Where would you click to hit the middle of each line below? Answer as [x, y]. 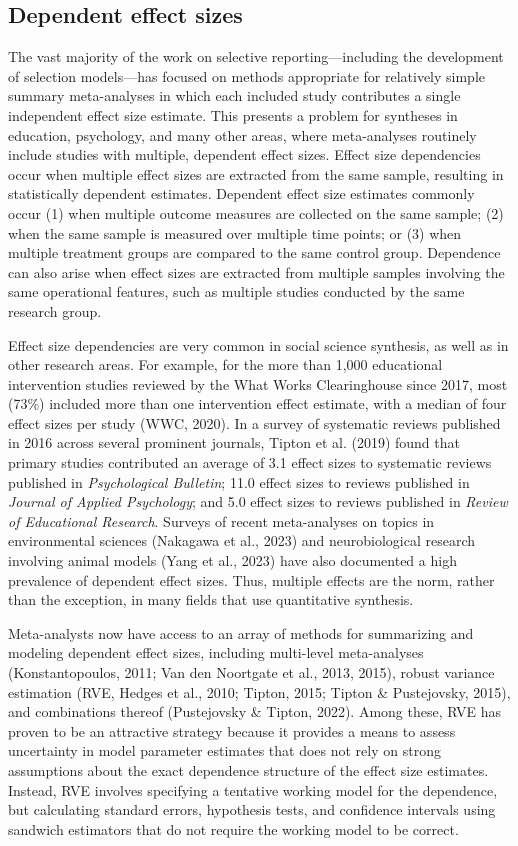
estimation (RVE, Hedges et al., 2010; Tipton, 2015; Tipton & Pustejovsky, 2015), [259, 691]
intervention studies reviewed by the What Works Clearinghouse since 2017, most [258, 383]
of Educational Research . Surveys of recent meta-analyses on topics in [221, 520]
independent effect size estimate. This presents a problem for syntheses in [233, 114]
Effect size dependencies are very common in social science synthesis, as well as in [258, 344]
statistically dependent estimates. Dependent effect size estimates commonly [241, 193]
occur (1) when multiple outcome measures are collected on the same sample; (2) [256, 212]
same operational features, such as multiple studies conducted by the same [236, 291]
